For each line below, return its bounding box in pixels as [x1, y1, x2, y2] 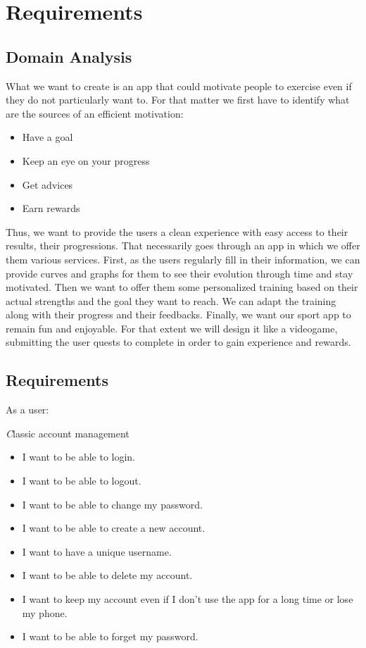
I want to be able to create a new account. [22, 521, 206, 535]
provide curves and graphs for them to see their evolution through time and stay [6, 266, 353, 280]
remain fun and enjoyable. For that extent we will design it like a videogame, [6, 320, 338, 335]
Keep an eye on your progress [22, 153, 150, 168]
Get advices [22, 177, 73, 192]
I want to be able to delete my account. [22, 568, 193, 582]
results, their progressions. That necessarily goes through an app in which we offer [6, 238, 360, 253]
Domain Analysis [6, 45, 132, 67]
